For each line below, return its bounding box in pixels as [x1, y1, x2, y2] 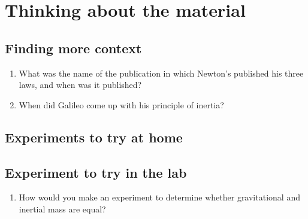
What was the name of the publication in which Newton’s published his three [19, 66, 304, 79]
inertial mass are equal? [19, 202, 106, 215]
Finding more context [5, 38, 142, 57]
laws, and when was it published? [19, 78, 142, 91]
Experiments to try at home [5, 127, 183, 146]
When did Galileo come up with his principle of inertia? [19, 98, 224, 111]
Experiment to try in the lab [5, 163, 187, 181]
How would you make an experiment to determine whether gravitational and [19, 191, 300, 203]
